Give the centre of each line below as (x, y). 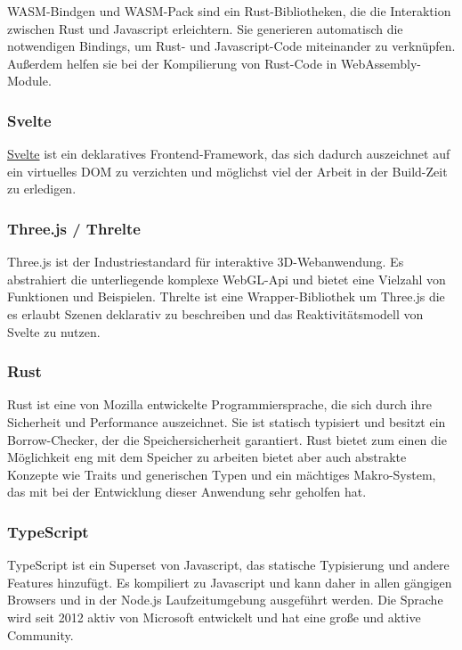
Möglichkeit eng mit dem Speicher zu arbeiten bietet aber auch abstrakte (207, 457)
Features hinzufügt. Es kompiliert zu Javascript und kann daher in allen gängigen (230, 582)
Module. (29, 81)
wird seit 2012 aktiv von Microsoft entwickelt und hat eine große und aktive (214, 617)
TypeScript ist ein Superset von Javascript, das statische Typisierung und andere (228, 565)
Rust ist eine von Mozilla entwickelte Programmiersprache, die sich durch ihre (219, 404)
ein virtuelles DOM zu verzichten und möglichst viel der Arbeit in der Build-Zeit (227, 171)
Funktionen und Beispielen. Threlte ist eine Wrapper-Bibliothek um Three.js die (226, 296)
